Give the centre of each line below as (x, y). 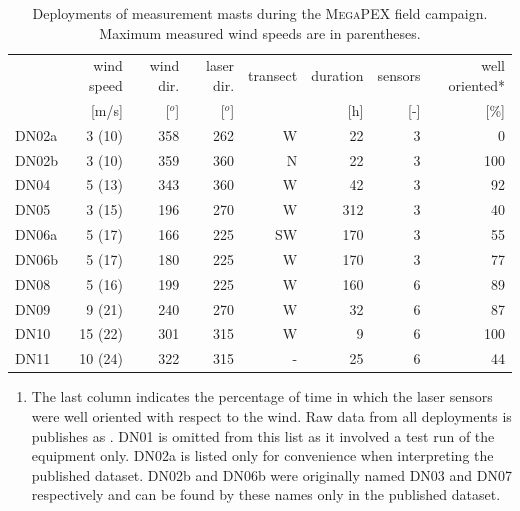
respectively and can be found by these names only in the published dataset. (266, 494)
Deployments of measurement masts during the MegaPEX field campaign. (260, 13)
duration (337, 75)
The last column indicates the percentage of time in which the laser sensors (262, 396)
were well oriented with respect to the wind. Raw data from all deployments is (271, 416)
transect (273, 75)
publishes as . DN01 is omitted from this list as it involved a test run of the (263, 435)
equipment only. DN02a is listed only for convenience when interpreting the (262, 455)
